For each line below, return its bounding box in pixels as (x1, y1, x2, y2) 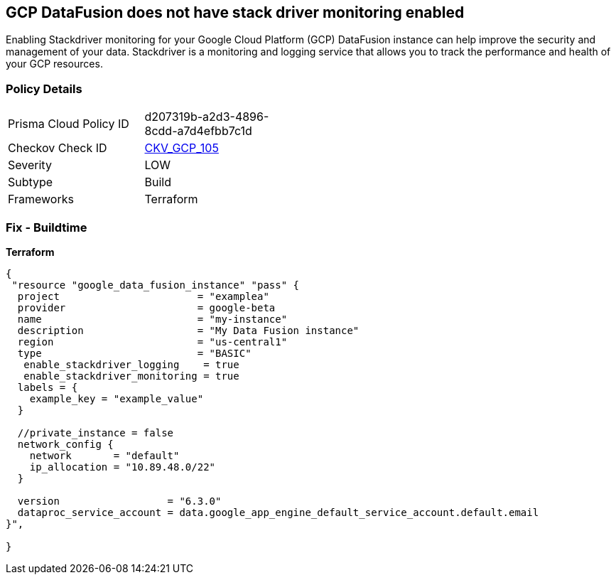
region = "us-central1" (17, 335, 288, 348)
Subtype (8, 175, 53, 190)
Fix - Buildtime (6, 220, 87, 235)
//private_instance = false (17, 426, 174, 439)
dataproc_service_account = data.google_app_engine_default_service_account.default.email (17, 506, 539, 518)
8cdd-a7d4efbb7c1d (144, 124, 252, 139)
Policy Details (6, 81, 82, 96)
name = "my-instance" (17, 313, 288, 325)
